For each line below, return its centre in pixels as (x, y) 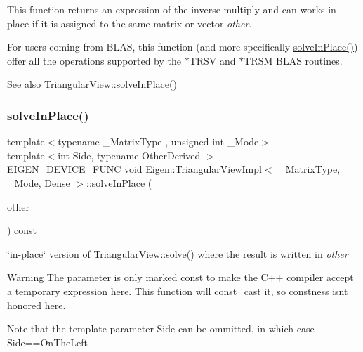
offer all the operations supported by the (94, 60)
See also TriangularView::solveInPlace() (92, 84)
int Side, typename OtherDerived (129, 155)
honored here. (37, 305)
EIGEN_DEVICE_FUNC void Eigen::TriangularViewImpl (134, 169)
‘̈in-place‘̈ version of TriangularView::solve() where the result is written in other (178, 253)
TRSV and (212, 60)
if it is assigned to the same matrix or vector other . (142, 23)
